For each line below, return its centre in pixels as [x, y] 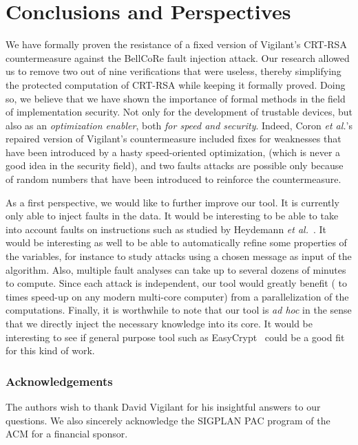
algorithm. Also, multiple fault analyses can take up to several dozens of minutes [176, 269]
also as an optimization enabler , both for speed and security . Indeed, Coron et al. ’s [179, 125]
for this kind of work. [50, 350]
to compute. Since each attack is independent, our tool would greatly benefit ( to [176, 283]
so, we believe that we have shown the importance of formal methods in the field [176, 98]
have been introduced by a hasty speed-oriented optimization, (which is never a [173, 152]
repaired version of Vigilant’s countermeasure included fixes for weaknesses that [173, 139]
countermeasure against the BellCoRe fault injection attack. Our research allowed [178, 57]
